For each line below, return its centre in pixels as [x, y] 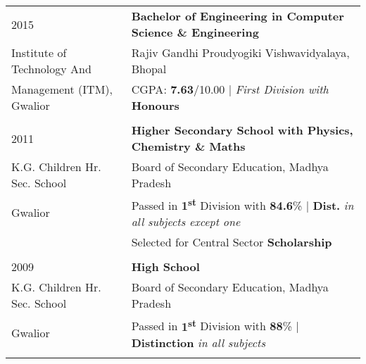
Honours [155, 105]
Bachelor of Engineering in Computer [238, 16]
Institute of [39, 52]
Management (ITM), [62, 89]
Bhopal [149, 69]
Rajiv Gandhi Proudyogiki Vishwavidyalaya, [240, 52]
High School [165, 267]
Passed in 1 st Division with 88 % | [215, 325]
